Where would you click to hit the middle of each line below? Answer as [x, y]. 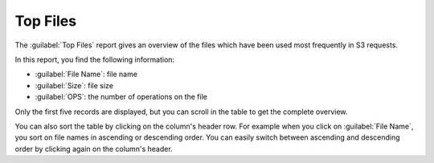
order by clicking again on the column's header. [94, 149]
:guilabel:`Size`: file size [74, 85]
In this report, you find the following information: [95, 59]
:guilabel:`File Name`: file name [86, 74]
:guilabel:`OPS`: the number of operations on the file [121, 97]
